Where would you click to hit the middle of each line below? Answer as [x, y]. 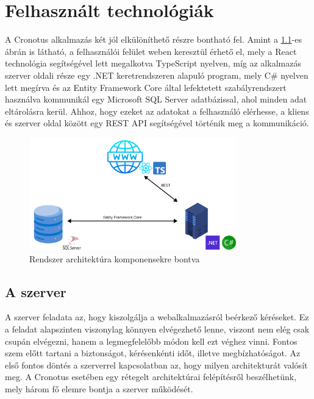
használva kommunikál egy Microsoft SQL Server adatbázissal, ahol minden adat [156, 99]
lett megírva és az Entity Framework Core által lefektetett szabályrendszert [146, 87]
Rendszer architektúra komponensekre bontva [115, 258]
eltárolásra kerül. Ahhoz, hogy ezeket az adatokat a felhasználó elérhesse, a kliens [157, 111]
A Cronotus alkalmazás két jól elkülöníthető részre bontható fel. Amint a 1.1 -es [153, 39]
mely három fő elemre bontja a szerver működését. [99, 388]
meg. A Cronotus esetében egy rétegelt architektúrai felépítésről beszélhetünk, [151, 377]
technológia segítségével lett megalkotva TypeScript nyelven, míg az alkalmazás [153, 63]
